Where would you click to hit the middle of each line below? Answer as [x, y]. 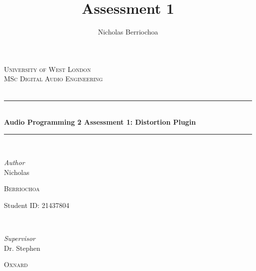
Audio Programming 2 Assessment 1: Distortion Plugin [100, 122]
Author [15, 162]
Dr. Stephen [22, 248]
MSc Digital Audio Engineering [53, 79]
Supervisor [20, 238]
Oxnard [16, 264]
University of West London [48, 69]
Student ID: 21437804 [37, 205]
